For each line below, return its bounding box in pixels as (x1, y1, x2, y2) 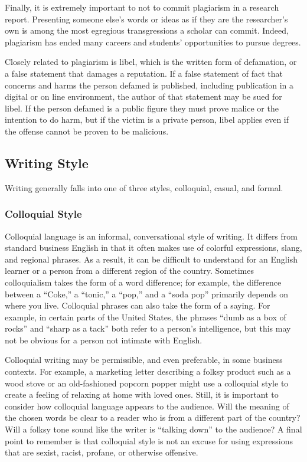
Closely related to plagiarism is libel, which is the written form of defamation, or (5, 55, 297, 68)
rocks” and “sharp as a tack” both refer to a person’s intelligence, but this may (5, 322, 291, 335)
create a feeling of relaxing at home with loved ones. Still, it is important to (5, 388, 279, 401)
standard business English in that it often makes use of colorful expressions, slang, (5, 241, 302, 254)
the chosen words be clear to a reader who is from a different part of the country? (5, 411, 301, 424)
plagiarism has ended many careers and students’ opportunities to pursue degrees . (5, 35, 301, 48)
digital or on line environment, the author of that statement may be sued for (5, 90, 282, 103)
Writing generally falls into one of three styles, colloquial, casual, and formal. (5, 181, 283, 194)
